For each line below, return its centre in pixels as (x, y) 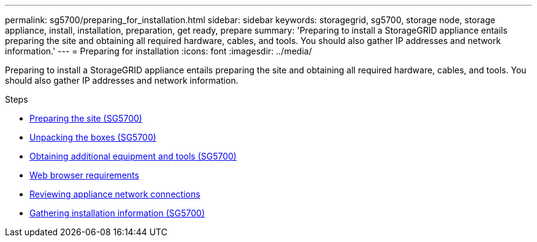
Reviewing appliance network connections (115, 194)
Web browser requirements (84, 175)
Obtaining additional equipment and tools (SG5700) (133, 156)
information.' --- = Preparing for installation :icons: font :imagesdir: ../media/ (158, 51)
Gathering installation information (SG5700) (117, 213)
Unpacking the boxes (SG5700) (93, 137)
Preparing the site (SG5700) (86, 118)
